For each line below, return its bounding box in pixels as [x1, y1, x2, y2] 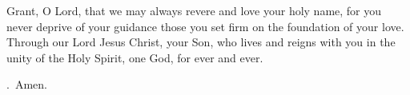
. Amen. [6, 76, 47, 93]
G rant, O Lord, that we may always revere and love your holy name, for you [6, 2, 382, 18]
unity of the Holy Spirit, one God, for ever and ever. [6, 49, 263, 65]
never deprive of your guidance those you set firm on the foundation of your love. [6, 18, 404, 34]
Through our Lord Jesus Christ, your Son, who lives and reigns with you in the [6, 34, 396, 50]
